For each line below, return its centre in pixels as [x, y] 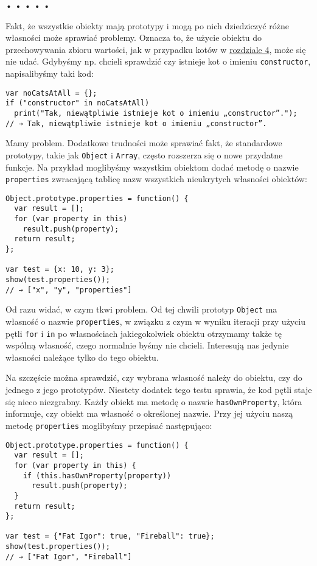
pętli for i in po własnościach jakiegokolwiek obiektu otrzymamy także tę [144, 333]
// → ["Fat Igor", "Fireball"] [69, 557]
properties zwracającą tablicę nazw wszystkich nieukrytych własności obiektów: [156, 179]
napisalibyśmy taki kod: [50, 73]
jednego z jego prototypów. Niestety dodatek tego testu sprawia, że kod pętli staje [159, 390]
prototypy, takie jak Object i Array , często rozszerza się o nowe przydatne [144, 154]
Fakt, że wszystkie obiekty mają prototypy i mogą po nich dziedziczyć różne [147, 25]
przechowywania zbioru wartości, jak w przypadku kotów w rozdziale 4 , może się [156, 49]
